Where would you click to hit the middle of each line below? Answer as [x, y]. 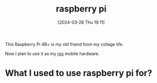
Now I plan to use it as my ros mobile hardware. [52, 54]
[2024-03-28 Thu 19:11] [81, 22]
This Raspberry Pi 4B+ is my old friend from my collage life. [64, 44]
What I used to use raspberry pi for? [78, 73]
